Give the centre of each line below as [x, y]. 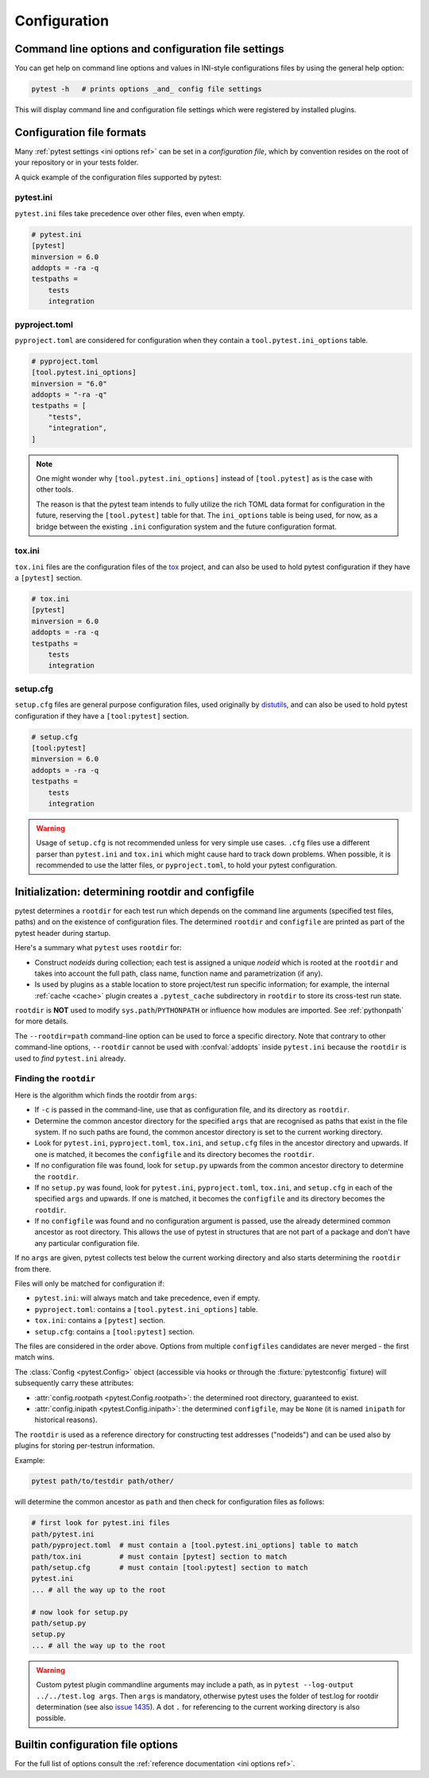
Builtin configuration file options [97, 1745]
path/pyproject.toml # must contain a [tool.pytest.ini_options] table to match [195, 1545]
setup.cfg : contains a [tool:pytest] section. [114, 1331]
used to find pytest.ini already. [70, 1058]
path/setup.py [59, 1623]
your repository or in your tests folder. [77, 162]
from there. [33, 1269]
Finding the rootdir [55, 1079]
